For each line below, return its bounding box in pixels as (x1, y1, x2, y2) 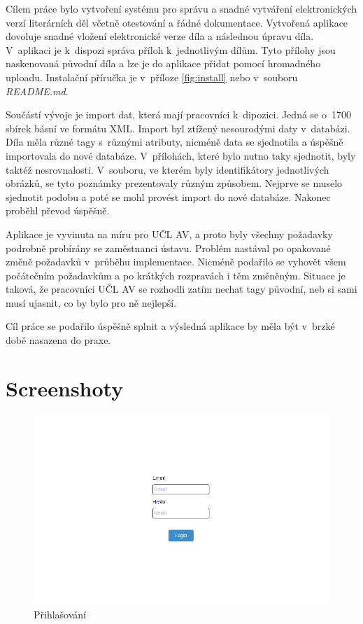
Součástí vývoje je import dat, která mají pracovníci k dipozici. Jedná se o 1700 (6, 107, 351, 122)
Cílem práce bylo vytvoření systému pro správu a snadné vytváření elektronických (6, 1, 357, 15)
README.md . (6, 83, 69, 98)
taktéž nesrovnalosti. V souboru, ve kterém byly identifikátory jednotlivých (6, 162, 329, 176)
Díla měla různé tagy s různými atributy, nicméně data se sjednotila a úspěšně (6, 134, 343, 149)
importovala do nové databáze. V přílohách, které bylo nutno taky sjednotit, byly (6, 148, 356, 162)
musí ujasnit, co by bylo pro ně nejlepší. (6, 295, 177, 310)
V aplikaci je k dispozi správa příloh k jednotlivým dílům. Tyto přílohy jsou (6, 42, 336, 57)
